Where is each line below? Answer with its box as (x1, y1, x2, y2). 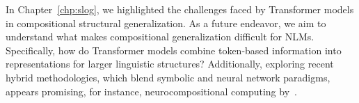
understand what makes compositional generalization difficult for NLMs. (6, 29, 314, 44)
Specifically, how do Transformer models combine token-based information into (6, 42, 342, 57)
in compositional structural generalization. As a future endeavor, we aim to (6, 15, 326, 30)
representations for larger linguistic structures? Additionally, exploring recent (6, 56, 334, 71)
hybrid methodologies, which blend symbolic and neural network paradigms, (6, 70, 330, 84)
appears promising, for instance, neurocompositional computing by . (6, 84, 297, 98)
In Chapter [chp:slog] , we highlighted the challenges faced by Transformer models (6, 2, 354, 16)
